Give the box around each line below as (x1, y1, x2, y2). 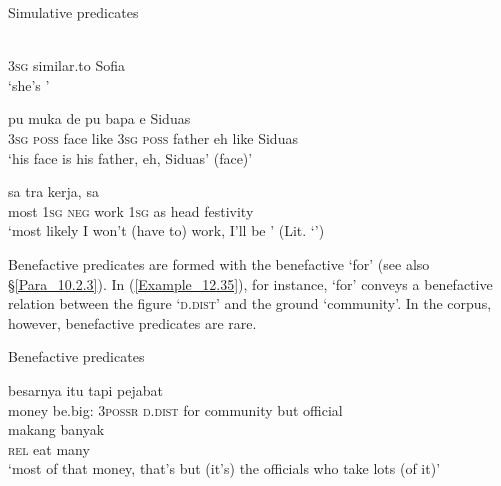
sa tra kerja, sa (8, 181, 99, 202)
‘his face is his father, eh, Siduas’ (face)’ (8, 147, 253, 168)
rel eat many (8, 438, 90, 459)
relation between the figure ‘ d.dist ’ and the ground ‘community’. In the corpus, (8, 293, 492, 314)
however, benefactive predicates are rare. (8, 312, 257, 333)
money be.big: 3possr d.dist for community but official (8, 399, 343, 420)
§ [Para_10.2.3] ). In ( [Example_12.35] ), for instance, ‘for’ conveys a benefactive (8, 273, 493, 294)
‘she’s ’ (8, 74, 50, 95)
